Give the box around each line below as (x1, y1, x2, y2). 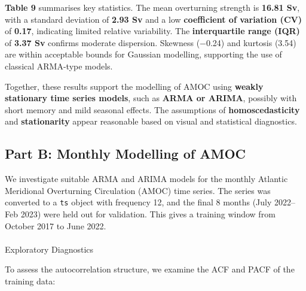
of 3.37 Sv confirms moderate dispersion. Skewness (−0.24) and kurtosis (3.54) (5, 36, 296, 48)
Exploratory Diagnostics (5, 242, 94, 255)
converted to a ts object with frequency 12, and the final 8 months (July (5, 196, 272, 208)
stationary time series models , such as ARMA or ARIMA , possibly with (5, 92, 297, 104)
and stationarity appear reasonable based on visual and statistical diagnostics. (5, 115, 297, 128)
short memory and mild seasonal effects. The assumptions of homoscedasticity (5, 103, 300, 116)
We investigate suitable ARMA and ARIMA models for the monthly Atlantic (5, 172, 288, 185)
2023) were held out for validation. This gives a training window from (20, 207, 276, 220)
